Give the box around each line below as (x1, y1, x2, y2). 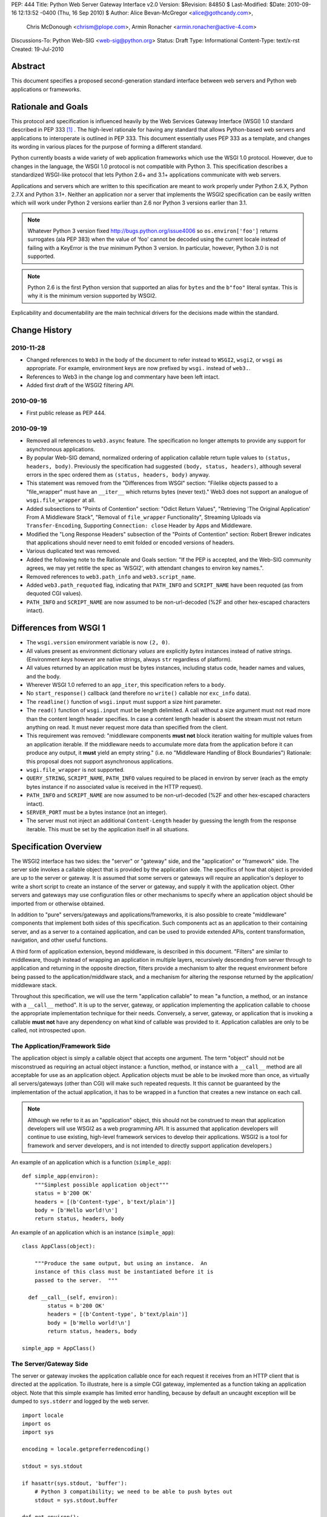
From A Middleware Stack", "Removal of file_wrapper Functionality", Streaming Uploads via (26, 513, 261, 521)
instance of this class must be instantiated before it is (34, 1268, 214, 1275)
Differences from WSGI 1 (11, 623, 106, 633)
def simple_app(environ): (22, 1173, 99, 1180)
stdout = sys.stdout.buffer (34, 1496, 118, 1504)
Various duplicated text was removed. (26, 547, 121, 555)
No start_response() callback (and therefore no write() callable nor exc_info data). (26, 689, 251, 697)
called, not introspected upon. (11, 1027, 87, 1034)
